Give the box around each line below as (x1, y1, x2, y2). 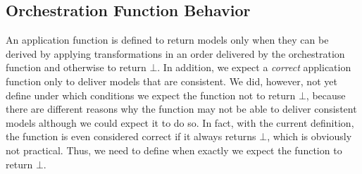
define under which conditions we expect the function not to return (6, 87, 296, 102)
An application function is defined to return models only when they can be (6, 32, 329, 47)
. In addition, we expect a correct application (157, 60, 351, 75)
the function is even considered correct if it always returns (6, 129, 256, 144)
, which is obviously (267, 129, 352, 144)
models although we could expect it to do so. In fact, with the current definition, (6, 115, 354, 130)
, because (306, 87, 346, 102)
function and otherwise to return (6, 60, 146, 75)
